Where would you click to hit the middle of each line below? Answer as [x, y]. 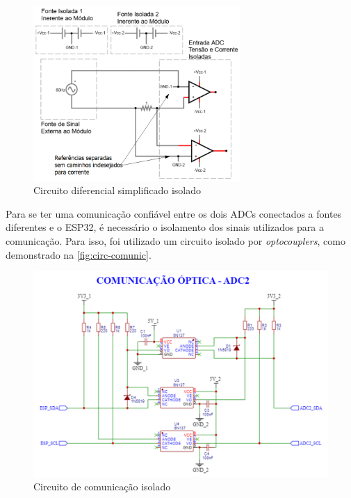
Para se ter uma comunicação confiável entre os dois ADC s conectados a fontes [174, 213]
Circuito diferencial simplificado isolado [117, 190]
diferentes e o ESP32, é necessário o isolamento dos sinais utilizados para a [165, 227]
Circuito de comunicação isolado [102, 487]
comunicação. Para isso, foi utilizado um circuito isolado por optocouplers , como [175, 240]
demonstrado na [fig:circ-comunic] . [79, 254]
